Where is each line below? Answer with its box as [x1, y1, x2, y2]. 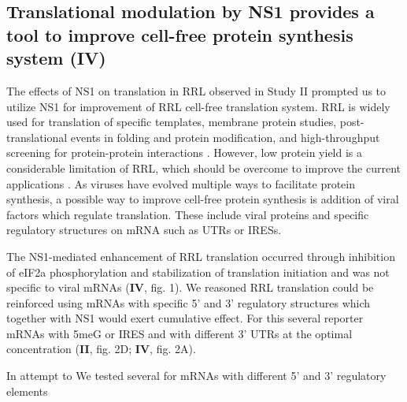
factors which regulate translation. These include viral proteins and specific [6, 206, 369, 222]
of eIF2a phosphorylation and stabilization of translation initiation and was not [6, 263, 390, 280]
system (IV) [6, 46, 106, 70]
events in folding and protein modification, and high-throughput [70, 128, 380, 145]
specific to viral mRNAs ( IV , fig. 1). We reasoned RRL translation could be [6, 279, 374, 296]
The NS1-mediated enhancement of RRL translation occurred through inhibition [6, 248, 395, 264]
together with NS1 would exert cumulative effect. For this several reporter [6, 310, 364, 326]
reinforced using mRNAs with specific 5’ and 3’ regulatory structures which [6, 294, 371, 311]
